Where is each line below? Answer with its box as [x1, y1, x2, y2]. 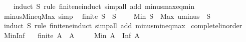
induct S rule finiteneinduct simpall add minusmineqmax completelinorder [4, 20, 242, 31]
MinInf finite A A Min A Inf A [4, 30, 140, 40]
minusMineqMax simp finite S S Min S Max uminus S [4, 10, 211, 21]
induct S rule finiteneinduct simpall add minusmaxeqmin [13, 1, 195, 11]
